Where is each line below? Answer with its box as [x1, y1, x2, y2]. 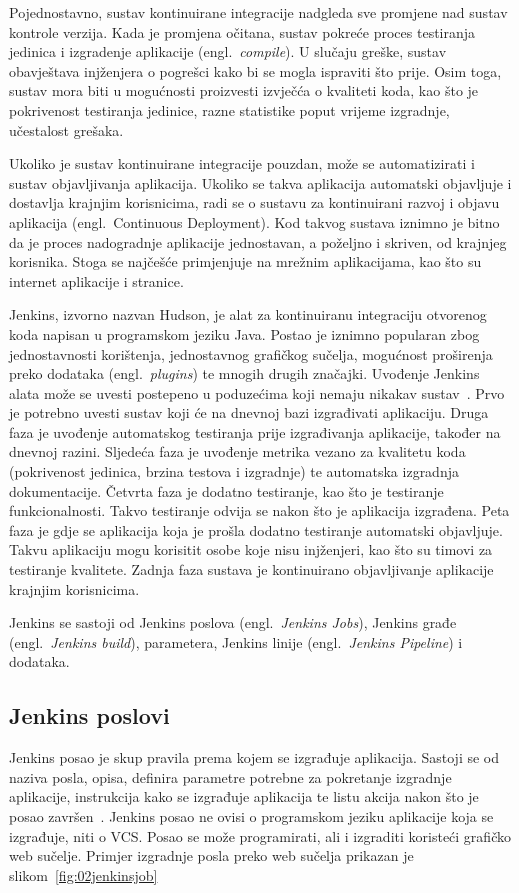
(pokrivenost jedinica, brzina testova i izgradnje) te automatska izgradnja [9, 461, 459, 482]
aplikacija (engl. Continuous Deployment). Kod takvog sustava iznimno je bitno [9, 211, 500, 232]
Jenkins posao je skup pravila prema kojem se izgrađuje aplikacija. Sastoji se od [9, 747, 500, 768]
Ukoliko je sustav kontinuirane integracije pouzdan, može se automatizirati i [9, 153, 475, 174]
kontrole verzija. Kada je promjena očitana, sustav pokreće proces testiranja [9, 21, 476, 42]
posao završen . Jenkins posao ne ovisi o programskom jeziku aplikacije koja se [9, 805, 494, 826]
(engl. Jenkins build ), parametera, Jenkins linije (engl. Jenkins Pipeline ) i [9, 631, 463, 652]
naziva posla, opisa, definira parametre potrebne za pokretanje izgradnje [9, 766, 452, 787]
